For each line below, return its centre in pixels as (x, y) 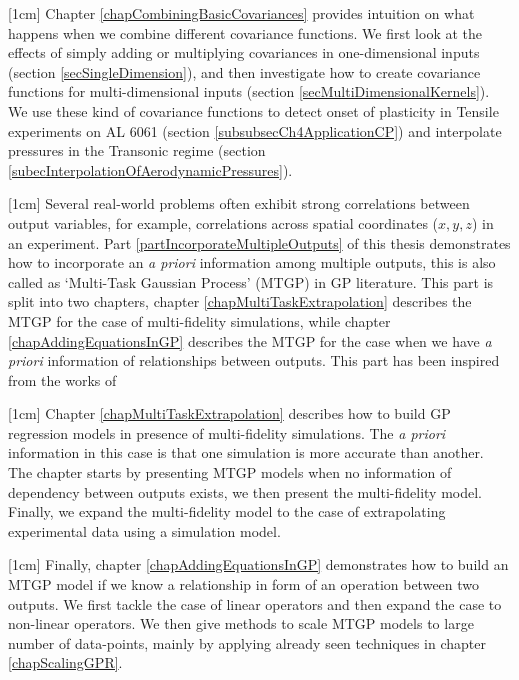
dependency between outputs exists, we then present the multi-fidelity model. (245, 491)
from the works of (62, 379)
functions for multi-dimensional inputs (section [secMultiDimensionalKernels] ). (249, 91)
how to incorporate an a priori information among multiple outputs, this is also (252, 262)
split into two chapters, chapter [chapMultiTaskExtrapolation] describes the (240, 301)
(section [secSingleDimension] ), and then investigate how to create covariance (244, 71)
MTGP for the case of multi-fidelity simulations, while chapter (199, 320)
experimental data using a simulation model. (144, 530)
